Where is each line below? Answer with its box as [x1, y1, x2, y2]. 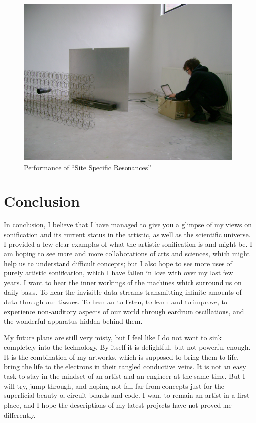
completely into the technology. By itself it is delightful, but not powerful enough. [4, 342, 251, 352]
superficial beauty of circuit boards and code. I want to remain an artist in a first [4, 390, 250, 400]
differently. [4, 409, 36, 420]
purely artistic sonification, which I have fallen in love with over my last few [4, 268, 233, 278]
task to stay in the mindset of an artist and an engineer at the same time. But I [4, 371, 245, 381]
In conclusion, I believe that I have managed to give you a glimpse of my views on [4, 219, 252, 230]
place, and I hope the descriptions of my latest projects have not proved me [4, 400, 232, 410]
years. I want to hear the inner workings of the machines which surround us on [4, 277, 242, 287]
